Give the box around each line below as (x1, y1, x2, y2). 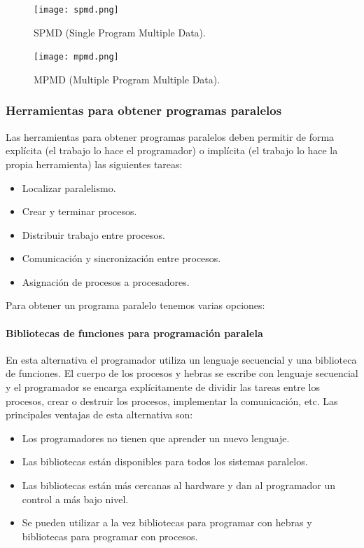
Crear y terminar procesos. (22, 204, 137, 219)
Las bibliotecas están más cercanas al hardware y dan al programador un (22, 478, 336, 493)
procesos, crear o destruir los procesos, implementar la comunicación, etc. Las (6, 393, 338, 408)
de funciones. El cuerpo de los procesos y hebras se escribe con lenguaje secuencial (6, 366, 358, 381)
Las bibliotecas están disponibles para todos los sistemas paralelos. (22, 454, 308, 469)
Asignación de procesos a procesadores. (22, 274, 190, 289)
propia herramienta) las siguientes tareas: (6, 156, 183, 171)
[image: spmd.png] (34, 5, 119, 15)
